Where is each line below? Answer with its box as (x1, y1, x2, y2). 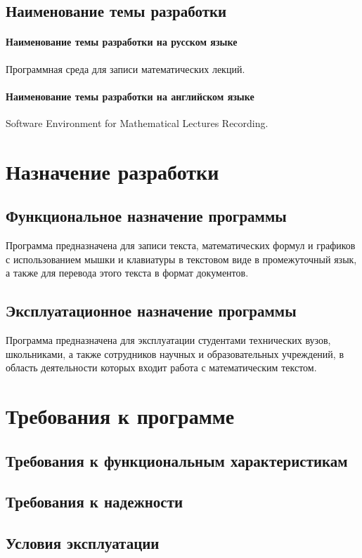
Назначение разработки (6, 157, 219, 185)
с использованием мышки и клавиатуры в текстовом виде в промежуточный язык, (6, 251, 357, 266)
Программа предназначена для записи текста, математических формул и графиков (6, 238, 356, 253)
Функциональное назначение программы (6, 205, 287, 227)
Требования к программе (6, 401, 235, 430)
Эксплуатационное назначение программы (6, 300, 297, 321)
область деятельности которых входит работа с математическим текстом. (6, 360, 317, 375)
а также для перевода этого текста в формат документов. (6, 265, 249, 280)
